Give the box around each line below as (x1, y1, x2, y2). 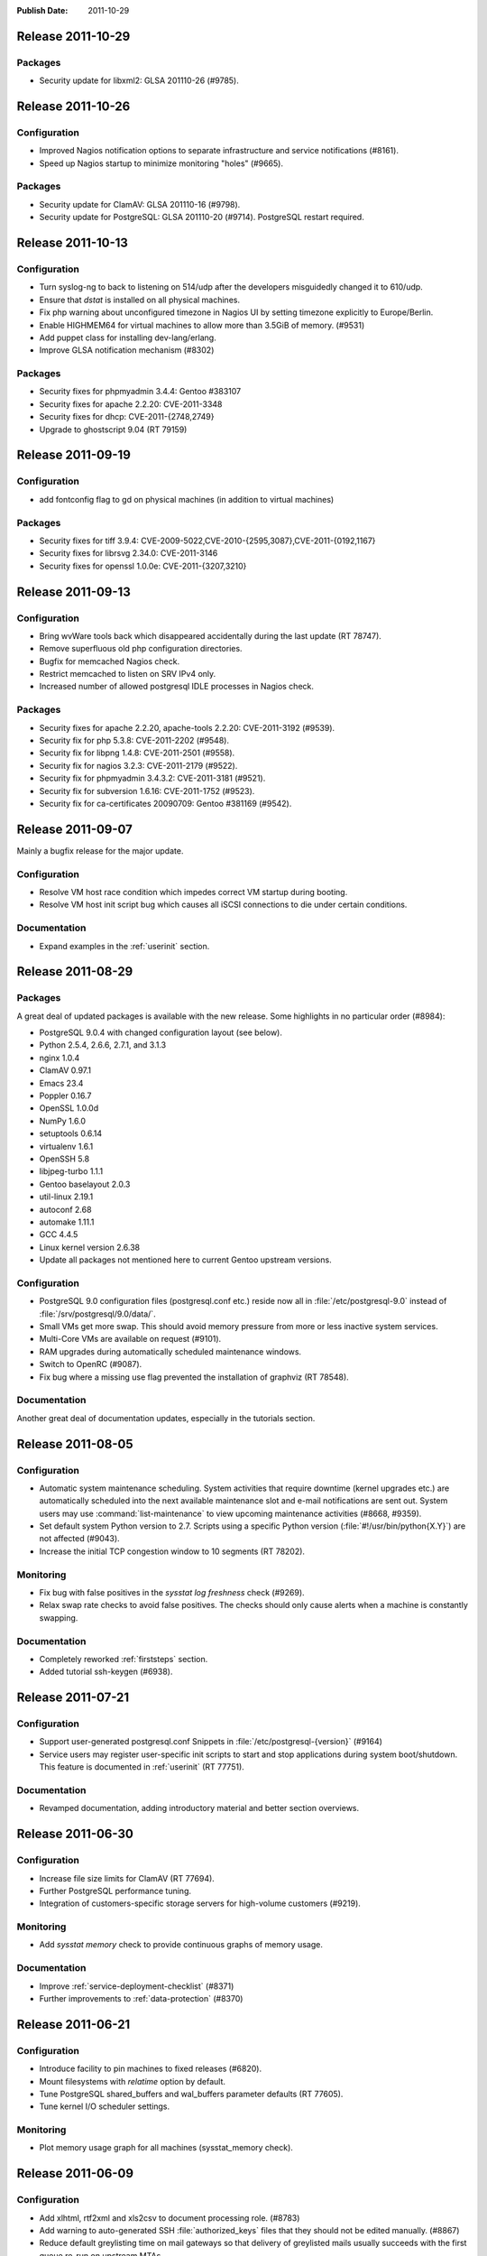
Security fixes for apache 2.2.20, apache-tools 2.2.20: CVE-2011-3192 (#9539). (39, 722, 335, 733)
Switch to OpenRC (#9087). (39, 1359, 142, 1370)
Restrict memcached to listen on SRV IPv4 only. (39, 669, 216, 680)
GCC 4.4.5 (39, 1229, 78, 1240)
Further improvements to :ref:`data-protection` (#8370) (39, 1992, 243, 2003)
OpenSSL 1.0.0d (39, 1103, 99, 1114)
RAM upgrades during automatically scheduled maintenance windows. (39, 1345, 302, 1357)
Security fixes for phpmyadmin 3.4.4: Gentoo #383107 (39, 386, 242, 397)
